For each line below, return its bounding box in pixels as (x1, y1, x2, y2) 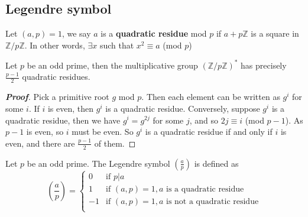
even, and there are (5, 137, 75, 149)
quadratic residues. (22, 70, 90, 83)
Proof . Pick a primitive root (5, 90, 109, 103)
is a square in (251, 27, 299, 40)
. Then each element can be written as (141, 90, 280, 103)
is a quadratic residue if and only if (145, 125, 273, 138)
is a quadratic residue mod (100, 27, 207, 40)
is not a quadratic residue (166, 197, 259, 206)
